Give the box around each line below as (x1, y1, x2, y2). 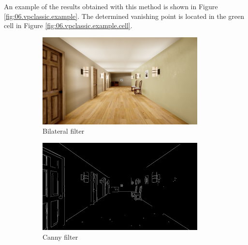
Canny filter (43, 231, 78, 242)
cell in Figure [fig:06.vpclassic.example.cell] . (4, 20, 132, 31)
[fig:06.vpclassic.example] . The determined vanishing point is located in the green (4, 11, 245, 21)
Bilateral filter (43, 126, 85, 136)
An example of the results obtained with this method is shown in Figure (4, 1, 218, 11)
